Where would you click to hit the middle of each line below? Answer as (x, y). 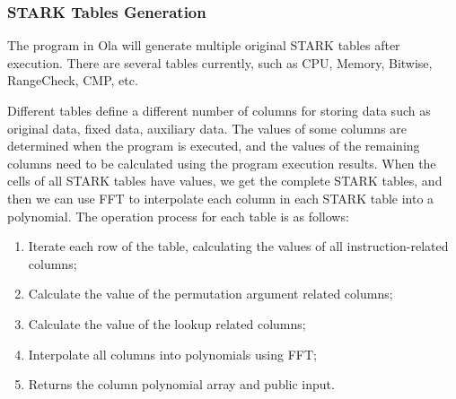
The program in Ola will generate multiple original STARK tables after (204, 45)
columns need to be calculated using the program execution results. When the (222, 163)
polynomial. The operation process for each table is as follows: (178, 216)
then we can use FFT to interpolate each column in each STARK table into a (221, 198)
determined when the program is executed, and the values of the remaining (214, 146)
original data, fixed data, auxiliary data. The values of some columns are (207, 128)
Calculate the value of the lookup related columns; (167, 323)
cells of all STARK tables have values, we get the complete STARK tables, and (225, 181)
